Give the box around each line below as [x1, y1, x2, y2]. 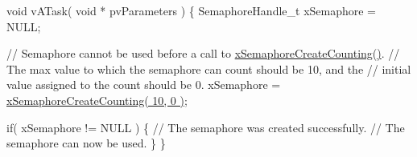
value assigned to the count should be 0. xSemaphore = [6, 76, 281, 93]
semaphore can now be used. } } [6, 135, 166, 151]
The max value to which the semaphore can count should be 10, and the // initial [6, 60, 411, 77]
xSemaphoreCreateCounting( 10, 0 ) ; [6, 91, 188, 108]
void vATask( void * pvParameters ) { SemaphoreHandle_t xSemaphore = [6, 2, 377, 18]
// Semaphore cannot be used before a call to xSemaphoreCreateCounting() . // [6, 45, 400, 62]
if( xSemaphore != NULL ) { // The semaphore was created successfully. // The [6, 119, 405, 135]
